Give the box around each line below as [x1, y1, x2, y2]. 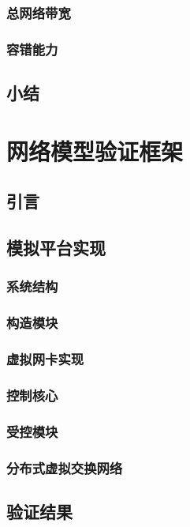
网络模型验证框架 [6, 134, 184, 167]
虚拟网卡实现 [6, 349, 84, 369]
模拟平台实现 [6, 235, 106, 260]
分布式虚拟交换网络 [6, 457, 123, 477]
